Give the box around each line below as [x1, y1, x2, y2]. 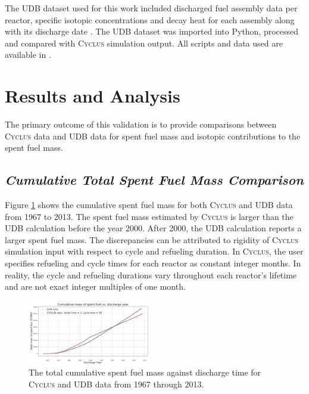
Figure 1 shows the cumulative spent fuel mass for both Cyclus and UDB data [5, 198, 293, 211]
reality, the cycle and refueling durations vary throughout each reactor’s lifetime [5, 268, 297, 281]
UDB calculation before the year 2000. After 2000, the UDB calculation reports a [5, 222, 302, 234]
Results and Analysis [5, 83, 180, 108]
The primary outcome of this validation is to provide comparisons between [5, 118, 277, 131]
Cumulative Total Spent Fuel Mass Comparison [5, 170, 304, 189]
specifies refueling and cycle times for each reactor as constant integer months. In [5, 257, 301, 269]
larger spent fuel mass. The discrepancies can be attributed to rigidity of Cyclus [5, 233, 299, 246]
